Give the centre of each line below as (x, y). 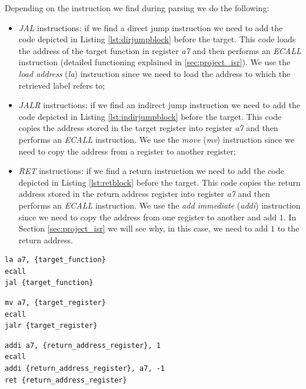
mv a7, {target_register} (55, 303)
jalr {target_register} (51, 326)
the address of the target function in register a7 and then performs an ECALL (160, 50)
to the (288, 228)
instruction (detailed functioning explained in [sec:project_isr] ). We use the (154, 62)
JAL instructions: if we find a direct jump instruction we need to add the (151, 27)
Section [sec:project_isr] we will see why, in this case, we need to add (143, 228)
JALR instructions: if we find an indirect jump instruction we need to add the (159, 105)
